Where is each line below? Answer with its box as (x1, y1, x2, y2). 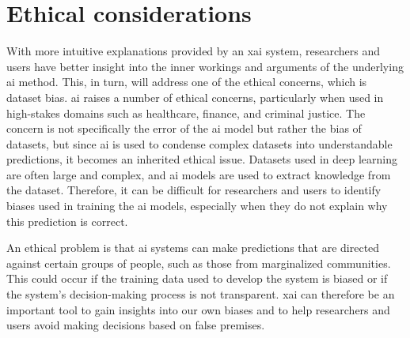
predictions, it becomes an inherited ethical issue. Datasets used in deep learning (6, 151, 397, 167)
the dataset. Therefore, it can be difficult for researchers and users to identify (6, 182, 382, 198)
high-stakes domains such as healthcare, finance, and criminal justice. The (6, 104, 366, 121)
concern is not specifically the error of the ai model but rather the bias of (6, 120, 362, 137)
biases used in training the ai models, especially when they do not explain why (6, 197, 388, 214)
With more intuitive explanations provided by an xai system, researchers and (6, 43, 380, 59)
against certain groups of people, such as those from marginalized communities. (6, 254, 391, 271)
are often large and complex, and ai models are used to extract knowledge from (6, 166, 391, 182)
